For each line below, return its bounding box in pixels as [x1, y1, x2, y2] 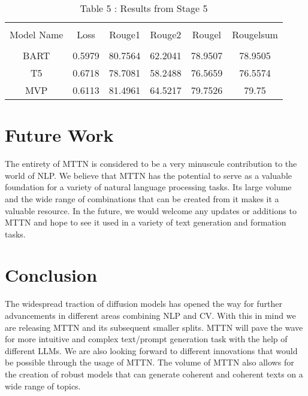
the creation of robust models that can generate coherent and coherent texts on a [5, 367, 303, 380]
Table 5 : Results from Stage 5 [80, 1, 208, 15]
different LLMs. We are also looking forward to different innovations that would [5, 344, 298, 357]
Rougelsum [232, 28, 278, 41]
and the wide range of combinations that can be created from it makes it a [5, 192, 279, 205]
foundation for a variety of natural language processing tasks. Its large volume [5, 181, 292, 193]
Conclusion [5, 263, 98, 287]
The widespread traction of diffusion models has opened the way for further [5, 297, 282, 310]
